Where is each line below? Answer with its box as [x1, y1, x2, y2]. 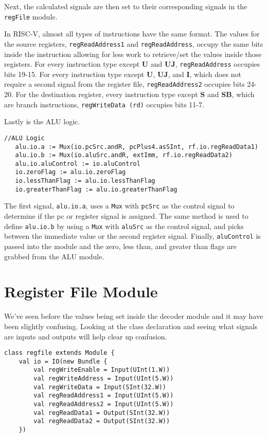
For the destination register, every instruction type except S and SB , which [15, 89, 255, 99]
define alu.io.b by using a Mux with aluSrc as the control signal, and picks [4, 220, 244, 231]
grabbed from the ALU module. [4, 251, 104, 261]
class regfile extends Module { [4, 349, 115, 357]
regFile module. [4, 11, 58, 22]
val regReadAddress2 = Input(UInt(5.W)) [33, 401, 174, 408]
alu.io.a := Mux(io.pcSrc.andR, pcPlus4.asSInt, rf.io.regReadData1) [15, 143, 258, 150]
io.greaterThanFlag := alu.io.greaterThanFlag [15, 185, 177, 193]
